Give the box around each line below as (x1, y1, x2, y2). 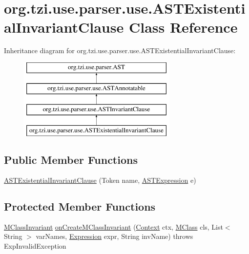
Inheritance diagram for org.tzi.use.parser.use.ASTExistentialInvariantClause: (4, 45, 236, 56)
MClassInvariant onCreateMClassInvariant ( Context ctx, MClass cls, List (4, 221, 223, 232)
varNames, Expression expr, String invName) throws (36, 231, 193, 241)
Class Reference (128, 17, 238, 37)
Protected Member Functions (4, 198, 156, 214)
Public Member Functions (4, 152, 138, 167)
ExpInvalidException (4, 240, 66, 251)
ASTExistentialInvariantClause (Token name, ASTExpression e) (4, 175, 196, 185)
